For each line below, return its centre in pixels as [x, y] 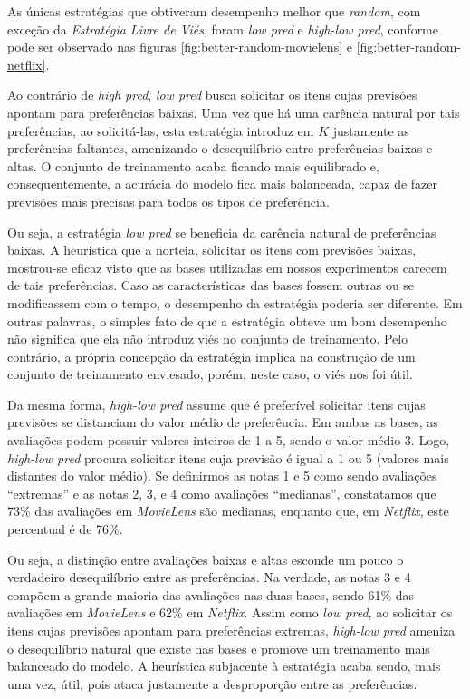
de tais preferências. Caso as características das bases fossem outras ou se [211, 285]
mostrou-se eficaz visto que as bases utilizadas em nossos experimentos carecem [227, 267]
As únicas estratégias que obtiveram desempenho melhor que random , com [214, 11]
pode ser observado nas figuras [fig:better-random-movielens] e [180, 47]
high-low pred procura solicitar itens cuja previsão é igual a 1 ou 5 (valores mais [228, 457]
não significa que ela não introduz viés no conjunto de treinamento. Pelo [208, 339]
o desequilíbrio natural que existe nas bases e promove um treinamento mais [219, 648]
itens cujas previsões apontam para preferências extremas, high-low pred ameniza [231, 630]
